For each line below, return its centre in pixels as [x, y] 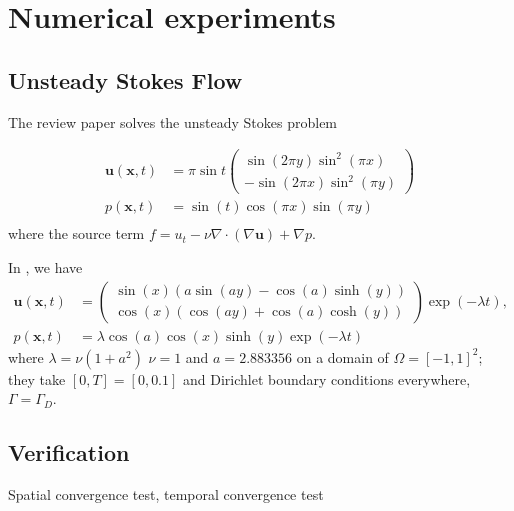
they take [37, 378]
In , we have [45, 266]
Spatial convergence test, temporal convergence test [166, 494]
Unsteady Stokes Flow [125, 79]
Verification [69, 452]
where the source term [76, 233]
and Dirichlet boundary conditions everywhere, [327, 378]
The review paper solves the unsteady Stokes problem [173, 121]
